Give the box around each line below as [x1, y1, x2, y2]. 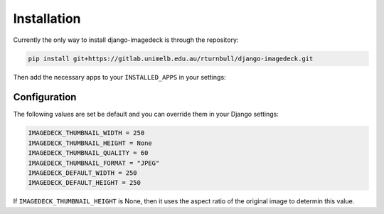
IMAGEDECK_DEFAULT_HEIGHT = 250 [28, 178, 142, 187]
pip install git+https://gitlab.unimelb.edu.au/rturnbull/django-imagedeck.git [28, 54, 314, 63]
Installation [13, 11, 81, 26]
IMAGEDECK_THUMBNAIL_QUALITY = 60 [28, 149, 149, 157]
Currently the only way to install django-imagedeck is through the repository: [13, 36, 239, 44]
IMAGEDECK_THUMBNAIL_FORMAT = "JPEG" [28, 159, 160, 167]
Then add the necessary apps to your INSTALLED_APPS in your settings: [13, 73, 227, 81]
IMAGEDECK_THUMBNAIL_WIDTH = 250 [28, 129, 145, 137]
